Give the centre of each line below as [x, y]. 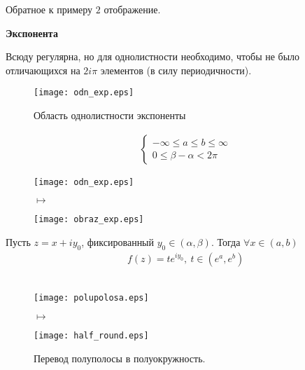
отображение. [132, 9]
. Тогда [226, 241]
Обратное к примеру [49, 9]
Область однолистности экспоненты [110, 115]
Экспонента [32, 33]
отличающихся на [43, 70]
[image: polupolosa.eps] [91, 298]
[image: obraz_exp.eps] [89, 220]
